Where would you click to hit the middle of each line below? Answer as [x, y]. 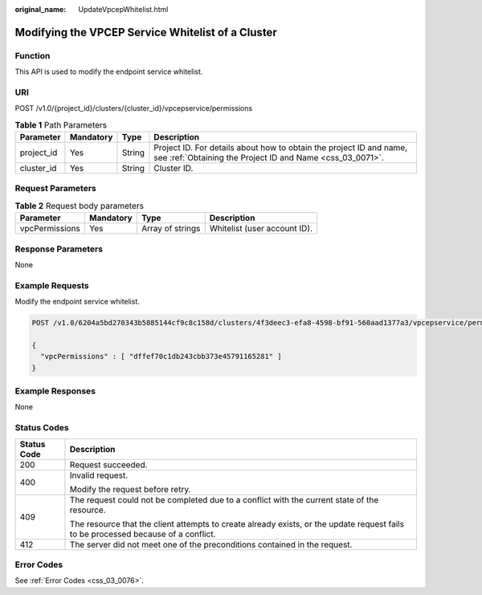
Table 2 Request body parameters [80, 206]
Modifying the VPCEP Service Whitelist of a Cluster [146, 32]
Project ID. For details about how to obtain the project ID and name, [281, 148]
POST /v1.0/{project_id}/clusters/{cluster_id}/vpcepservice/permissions [134, 108]
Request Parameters [55, 189]
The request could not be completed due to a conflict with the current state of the [224, 499]
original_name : [41, 9]
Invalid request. [99, 475]
